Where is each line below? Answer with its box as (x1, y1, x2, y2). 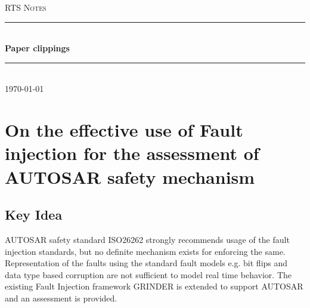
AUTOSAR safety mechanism (5, 164, 255, 189)
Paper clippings (5, 42, 70, 54)
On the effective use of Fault (5, 118, 243, 142)
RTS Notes (5, 1, 46, 13)
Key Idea (5, 205, 63, 224)
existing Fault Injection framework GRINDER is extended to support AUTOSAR (5, 280, 303, 292)
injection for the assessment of (5, 141, 259, 165)
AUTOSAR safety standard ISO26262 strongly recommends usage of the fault (5, 233, 290, 245)
